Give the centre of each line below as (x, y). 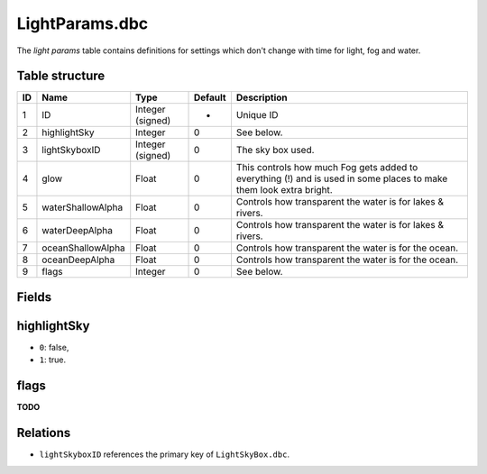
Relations (44, 433)
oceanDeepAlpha (78, 260)
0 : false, (54, 347)
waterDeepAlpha (77, 231)
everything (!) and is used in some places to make (342, 178)
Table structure (61, 76)
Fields (34, 297)
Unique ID (257, 115)
